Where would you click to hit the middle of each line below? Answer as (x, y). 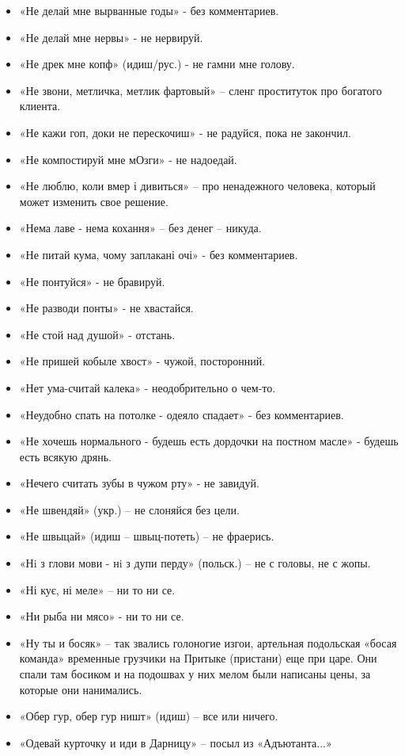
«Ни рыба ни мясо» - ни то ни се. (102, 616)
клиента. (40, 106)
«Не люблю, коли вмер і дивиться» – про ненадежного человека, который (197, 186)
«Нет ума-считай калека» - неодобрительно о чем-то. (148, 387)
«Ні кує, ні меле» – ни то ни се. (97, 589)
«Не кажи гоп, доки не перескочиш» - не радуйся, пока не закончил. (185, 132)
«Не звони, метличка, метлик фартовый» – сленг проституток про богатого (201, 90)
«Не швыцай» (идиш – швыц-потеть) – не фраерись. (147, 536)
